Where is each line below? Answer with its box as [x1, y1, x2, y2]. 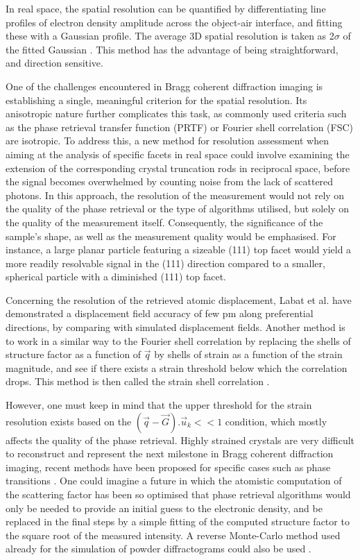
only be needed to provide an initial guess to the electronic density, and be [6, 500, 323, 515]
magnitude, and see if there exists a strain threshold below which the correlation [6, 360, 348, 375]
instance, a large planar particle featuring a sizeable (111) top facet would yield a [6, 242, 352, 257]
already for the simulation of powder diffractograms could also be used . [6, 541, 311, 556]
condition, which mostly [225, 414, 327, 428]
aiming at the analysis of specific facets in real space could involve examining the [6, 146, 350, 161]
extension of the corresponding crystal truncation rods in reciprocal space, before [6, 160, 350, 175]
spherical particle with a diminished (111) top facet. [6, 269, 226, 284]
